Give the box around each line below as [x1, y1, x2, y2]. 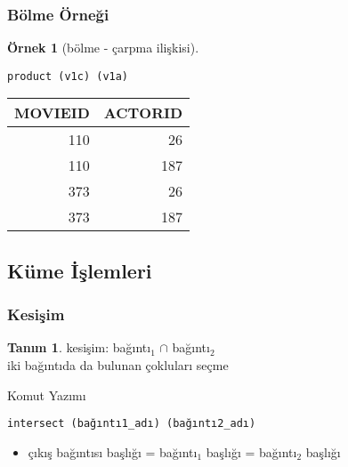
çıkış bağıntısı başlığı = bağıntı [28, 442, 198, 461]
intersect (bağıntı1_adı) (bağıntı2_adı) [7, 417, 256, 431]
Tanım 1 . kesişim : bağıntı [7, 338, 151, 357]
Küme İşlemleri [7, 256, 152, 284]
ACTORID [103, 102, 183, 124]
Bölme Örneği [7, 3, 109, 25]
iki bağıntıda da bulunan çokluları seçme [7, 356, 229, 374]
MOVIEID [14, 102, 90, 124]
